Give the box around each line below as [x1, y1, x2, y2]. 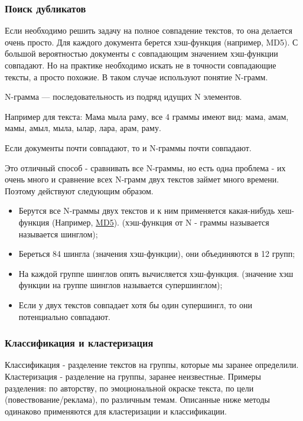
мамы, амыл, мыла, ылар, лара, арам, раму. [5, 122, 161, 134]
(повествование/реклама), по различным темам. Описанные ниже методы [5, 393, 270, 406]
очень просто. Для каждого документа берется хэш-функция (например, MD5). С [5, 35, 298, 48]
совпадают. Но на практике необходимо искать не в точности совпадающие [5, 59, 276, 71]
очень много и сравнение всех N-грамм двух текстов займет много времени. [5, 173, 279, 185]
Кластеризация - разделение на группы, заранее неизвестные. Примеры [5, 370, 261, 382]
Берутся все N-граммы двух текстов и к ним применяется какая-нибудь [18, 204, 275, 217]
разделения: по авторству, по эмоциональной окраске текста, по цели [5, 381, 254, 394]
